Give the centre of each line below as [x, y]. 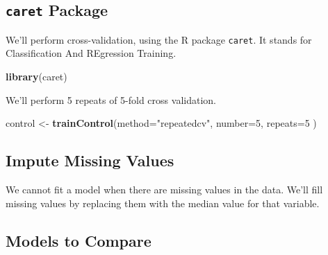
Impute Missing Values [90, 160]
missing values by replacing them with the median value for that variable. [163, 203]
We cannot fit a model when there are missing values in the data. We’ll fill [164, 190]
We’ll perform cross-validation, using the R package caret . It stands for [159, 39]
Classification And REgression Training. [91, 53]
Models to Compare [79, 240]
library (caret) [36, 77]
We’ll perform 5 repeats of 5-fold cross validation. [111, 99]
